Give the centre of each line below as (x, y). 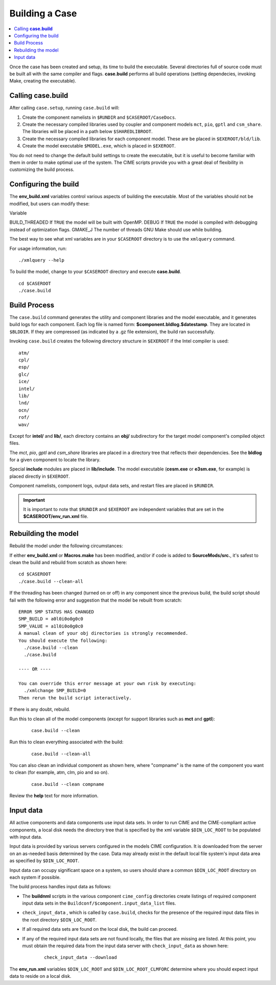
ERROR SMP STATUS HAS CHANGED (56, 612)
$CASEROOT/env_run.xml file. (56, 517)
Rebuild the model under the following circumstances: (66, 546)
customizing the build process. (42, 169)
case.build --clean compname (68, 784)
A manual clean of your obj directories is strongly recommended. (103, 633)
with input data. (26, 837)
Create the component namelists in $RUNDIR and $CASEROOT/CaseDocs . (99, 117)
